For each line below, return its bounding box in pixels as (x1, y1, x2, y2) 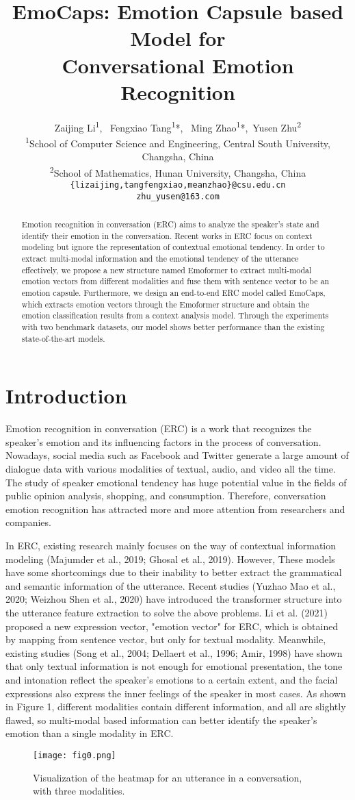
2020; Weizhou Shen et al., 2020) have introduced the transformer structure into (5, 592, 342, 606)
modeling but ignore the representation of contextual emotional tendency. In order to (21, 241, 325, 253)
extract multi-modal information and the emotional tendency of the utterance (21, 253, 299, 264)
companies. (5, 515, 51, 529)
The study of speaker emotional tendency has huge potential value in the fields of (5, 475, 347, 489)
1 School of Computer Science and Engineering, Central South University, (25, 134, 330, 150)
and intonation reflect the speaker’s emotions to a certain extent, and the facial (5, 672, 338, 686)
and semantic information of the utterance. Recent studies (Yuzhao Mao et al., (5, 578, 336, 592)
